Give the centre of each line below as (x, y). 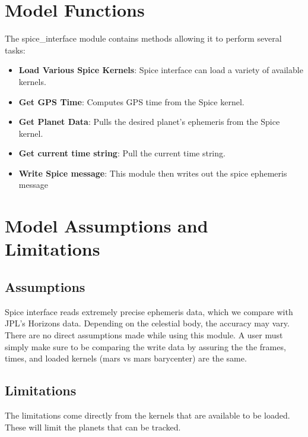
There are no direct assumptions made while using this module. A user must (144, 335)
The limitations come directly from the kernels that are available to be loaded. (147, 415)
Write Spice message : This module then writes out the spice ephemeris (153, 173)
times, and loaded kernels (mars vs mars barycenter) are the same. (126, 358)
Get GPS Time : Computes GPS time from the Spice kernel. (131, 101)
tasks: (15, 50)
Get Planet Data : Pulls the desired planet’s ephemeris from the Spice (149, 122)
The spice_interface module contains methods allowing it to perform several (143, 38)
